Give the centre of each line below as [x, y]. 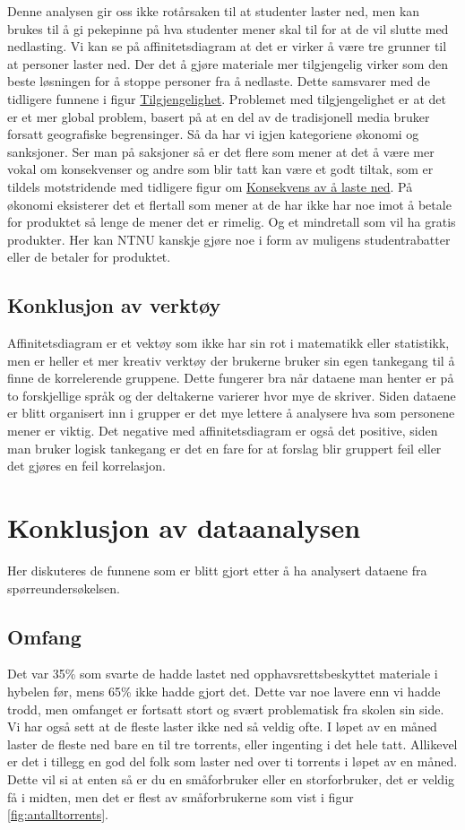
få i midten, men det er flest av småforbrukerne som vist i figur [181, 796]
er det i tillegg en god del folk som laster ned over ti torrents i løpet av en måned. [232, 761]
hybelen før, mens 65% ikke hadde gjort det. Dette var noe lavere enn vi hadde [224, 691]
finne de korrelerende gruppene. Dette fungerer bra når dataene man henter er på [231, 378]
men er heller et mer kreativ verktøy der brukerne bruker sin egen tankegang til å [231, 360]
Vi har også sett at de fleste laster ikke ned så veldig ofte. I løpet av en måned [222, 726]
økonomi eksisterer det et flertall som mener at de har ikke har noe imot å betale [229, 204]
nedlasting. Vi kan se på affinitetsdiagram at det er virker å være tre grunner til [227, 46]
